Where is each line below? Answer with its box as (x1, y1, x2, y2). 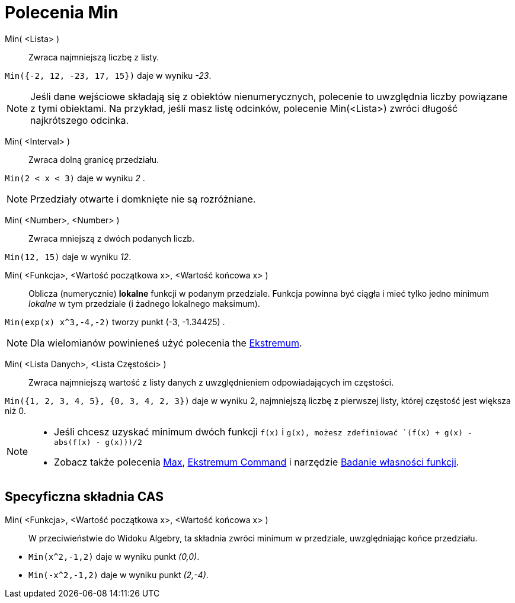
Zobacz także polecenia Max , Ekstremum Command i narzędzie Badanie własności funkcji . (54, 456, 459, 468)
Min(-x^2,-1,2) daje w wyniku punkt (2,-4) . (28, 569, 209, 580)
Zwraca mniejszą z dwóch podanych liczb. (28, 233, 194, 243)
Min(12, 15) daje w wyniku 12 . (5, 251, 132, 262)
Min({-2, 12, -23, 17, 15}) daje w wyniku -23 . (5, 70, 212, 81)
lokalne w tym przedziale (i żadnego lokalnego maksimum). (28, 298, 260, 309)
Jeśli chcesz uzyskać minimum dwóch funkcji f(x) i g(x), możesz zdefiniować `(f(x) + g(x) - (54, 425, 472, 438)
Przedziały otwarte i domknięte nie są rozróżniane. (30, 193, 256, 205)
